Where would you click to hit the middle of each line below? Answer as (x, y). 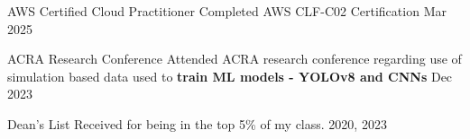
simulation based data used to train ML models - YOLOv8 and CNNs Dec (230, 76)
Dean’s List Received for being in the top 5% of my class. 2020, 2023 (197, 123)
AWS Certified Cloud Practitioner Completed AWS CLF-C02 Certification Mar (227, 11)
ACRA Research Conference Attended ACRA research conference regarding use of (235, 59)
